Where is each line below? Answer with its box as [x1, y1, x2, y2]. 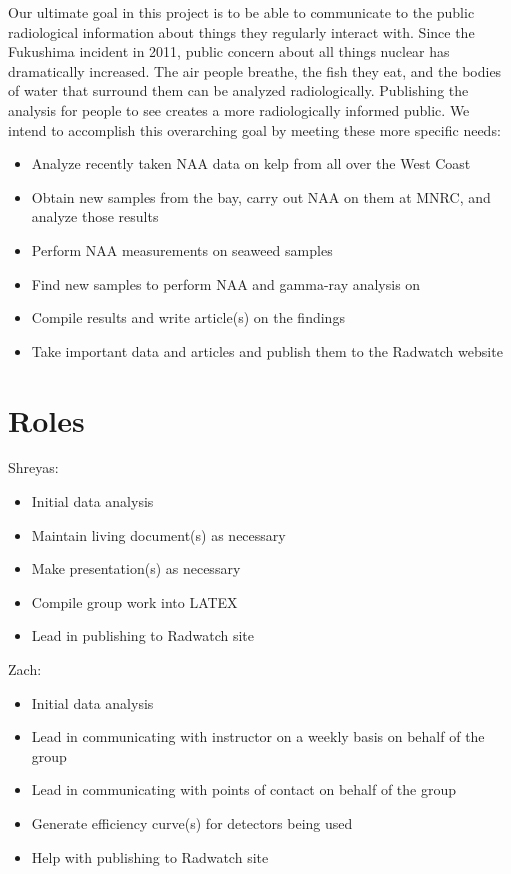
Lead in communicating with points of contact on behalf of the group [31, 779, 457, 800]
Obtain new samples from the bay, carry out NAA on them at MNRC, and [31, 186, 491, 207]
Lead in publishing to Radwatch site [31, 625, 255, 646]
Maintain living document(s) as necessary [31, 524, 286, 545]
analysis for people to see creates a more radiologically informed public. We [8, 99, 470, 120]
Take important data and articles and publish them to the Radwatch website [31, 340, 503, 361]
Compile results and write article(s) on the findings [31, 307, 345, 328]
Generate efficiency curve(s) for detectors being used [31, 812, 353, 833]
